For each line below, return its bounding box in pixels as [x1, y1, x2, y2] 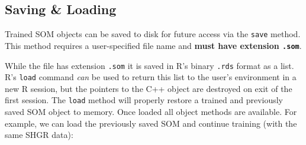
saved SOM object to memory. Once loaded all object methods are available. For [5, 106, 297, 118]
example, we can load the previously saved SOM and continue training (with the [5, 117, 297, 129]
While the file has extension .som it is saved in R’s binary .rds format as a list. [5, 59, 294, 71]
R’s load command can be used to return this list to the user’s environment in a [5, 71, 297, 83]
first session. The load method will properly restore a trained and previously [5, 94, 284, 106]
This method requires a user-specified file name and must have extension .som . [5, 39, 302, 51]
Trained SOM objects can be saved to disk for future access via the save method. [5, 28, 301, 40]
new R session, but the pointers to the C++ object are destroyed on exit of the [5, 82, 292, 94]
